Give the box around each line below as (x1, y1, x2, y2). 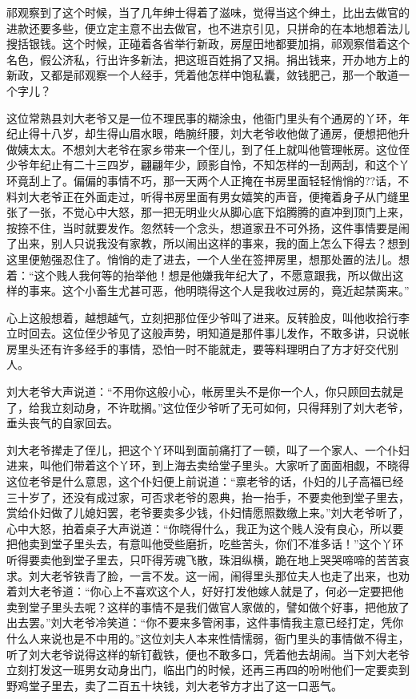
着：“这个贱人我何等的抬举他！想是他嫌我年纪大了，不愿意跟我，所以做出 (6, 266, 393, 283)
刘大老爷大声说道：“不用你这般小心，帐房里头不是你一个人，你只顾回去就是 (6, 383, 404, 400)
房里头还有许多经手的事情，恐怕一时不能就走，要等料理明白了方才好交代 (6, 340, 387, 357)
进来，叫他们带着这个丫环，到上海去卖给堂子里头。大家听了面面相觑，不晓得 (6, 457, 410, 474)
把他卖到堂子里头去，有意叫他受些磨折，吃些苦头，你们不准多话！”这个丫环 (6, 535, 404, 552)
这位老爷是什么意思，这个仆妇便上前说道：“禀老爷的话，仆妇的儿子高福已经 (6, 473, 404, 490)
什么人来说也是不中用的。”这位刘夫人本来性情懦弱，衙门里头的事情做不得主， (6, 629, 410, 646)
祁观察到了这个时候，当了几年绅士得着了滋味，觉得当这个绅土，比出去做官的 (6, 4, 410, 20)
